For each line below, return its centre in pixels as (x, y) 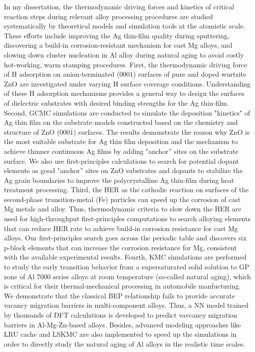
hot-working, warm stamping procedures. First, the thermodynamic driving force (126, 64)
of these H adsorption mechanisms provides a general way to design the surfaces (124, 93)
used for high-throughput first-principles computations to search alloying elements (127, 219)
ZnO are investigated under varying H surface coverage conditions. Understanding (127, 83)
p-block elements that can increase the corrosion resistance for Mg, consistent (120, 247)
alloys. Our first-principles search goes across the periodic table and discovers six (126, 238)
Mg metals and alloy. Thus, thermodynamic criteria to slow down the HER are (123, 209)
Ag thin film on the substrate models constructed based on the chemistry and (121, 122)
